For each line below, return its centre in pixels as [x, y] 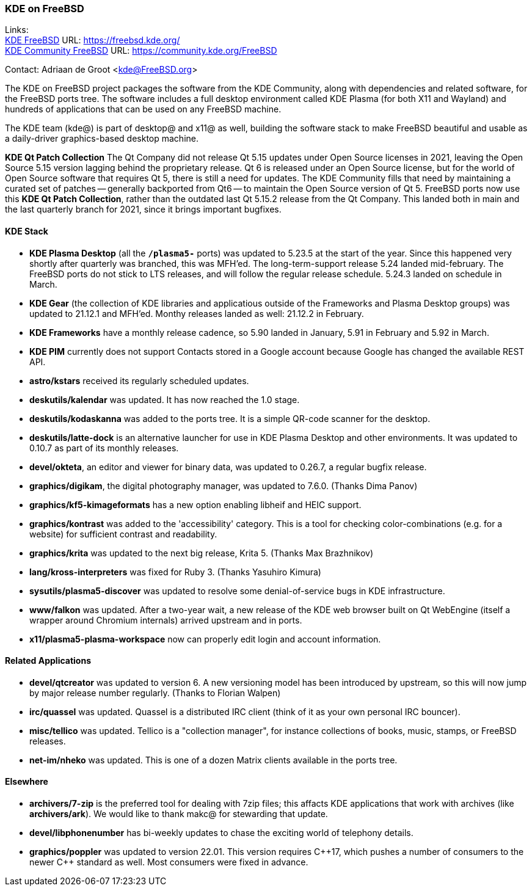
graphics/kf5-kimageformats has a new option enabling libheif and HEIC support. [195, 504]
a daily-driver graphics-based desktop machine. [102, 139]
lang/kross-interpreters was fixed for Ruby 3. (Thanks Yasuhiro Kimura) [175, 572]
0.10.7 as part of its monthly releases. [104, 448]
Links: [17, 30]
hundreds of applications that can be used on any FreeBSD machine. [143, 109]
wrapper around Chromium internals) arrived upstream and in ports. [166, 620]
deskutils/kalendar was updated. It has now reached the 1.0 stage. [165, 399]
